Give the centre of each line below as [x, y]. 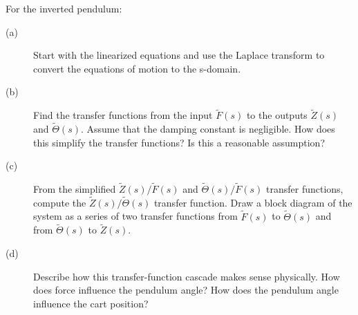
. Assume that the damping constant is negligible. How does [208, 128]
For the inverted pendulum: [64, 8]
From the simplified [75, 189]
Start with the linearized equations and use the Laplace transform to [179, 55]
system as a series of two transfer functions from [135, 216]
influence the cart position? [91, 303]
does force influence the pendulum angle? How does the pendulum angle [186, 290]
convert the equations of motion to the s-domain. [137, 68]
